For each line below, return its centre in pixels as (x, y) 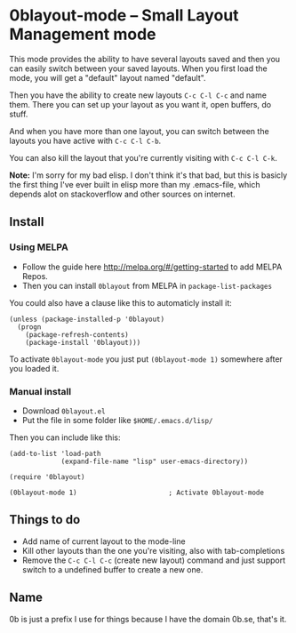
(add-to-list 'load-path (55, 453)
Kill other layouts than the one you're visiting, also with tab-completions (153, 550)
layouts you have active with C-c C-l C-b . (85, 140)
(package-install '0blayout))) (83, 342)
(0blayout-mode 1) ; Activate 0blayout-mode (137, 493)
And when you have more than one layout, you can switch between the (139, 131)
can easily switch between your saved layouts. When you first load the (139, 68)
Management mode (83, 34)
